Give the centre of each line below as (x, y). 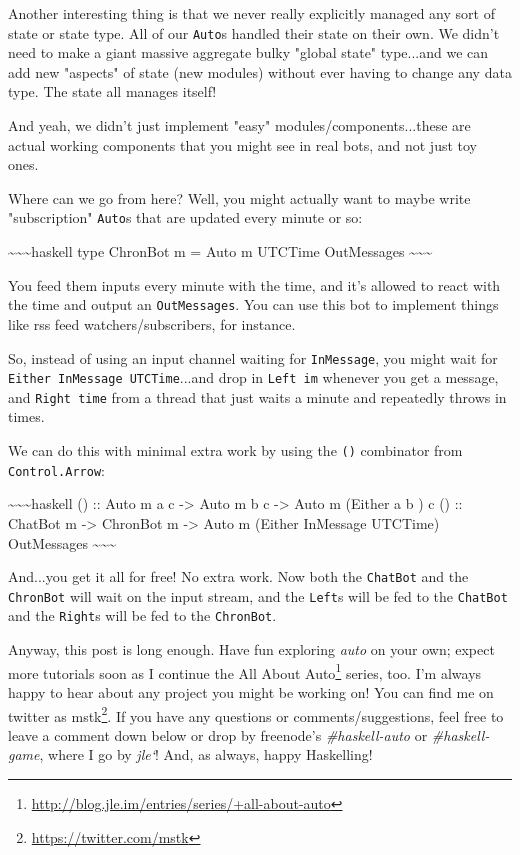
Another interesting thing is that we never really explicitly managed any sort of (251, 13)
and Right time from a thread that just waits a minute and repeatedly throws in (257, 396)
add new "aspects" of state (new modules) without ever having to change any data (260, 71)
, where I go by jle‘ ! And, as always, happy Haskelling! (206, 754)
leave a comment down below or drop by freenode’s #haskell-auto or (218, 734)
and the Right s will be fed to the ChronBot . (142, 615)
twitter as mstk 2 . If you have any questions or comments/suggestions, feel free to (256, 714)
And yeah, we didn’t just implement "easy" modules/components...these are (239, 125)
